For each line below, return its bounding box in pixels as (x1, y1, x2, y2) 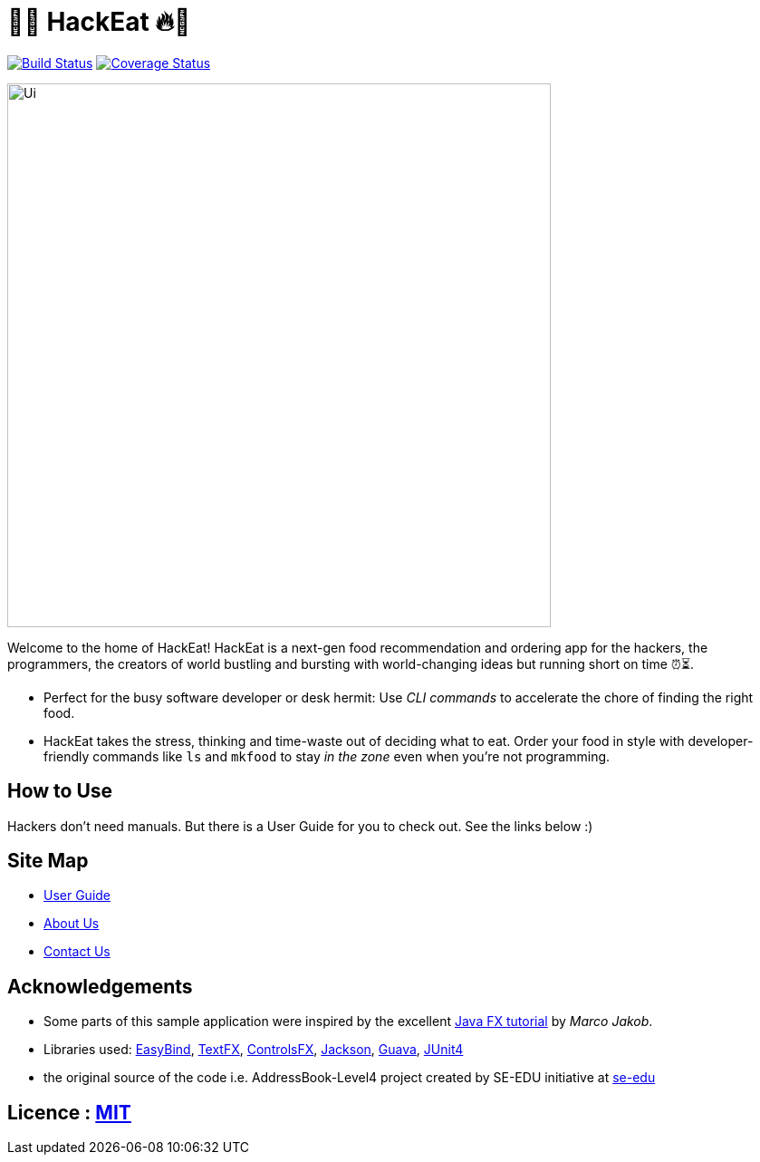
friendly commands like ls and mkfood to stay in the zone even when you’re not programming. (43, 748, 611, 764)
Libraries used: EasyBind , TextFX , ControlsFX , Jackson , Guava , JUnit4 (43, 1041, 464, 1058)
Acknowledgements (7, 974, 193, 998)
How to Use (7, 780, 113, 803)
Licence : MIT (7, 1100, 131, 1124)
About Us (43, 915, 100, 932)
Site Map (7, 849, 89, 873)
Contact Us (43, 944, 111, 960)
